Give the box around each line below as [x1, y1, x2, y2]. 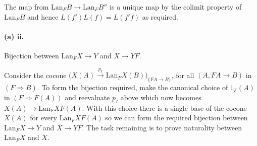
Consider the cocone [4, 69, 67, 80]
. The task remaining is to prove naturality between [82, 122, 242, 132]
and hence [27, 11, 59, 22]
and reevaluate [65, 92, 110, 102]
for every [30, 112, 57, 123]
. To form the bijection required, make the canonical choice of [37, 82, 228, 93]
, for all [171, 69, 194, 80]
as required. [142, 11, 178, 22]
